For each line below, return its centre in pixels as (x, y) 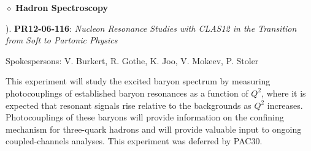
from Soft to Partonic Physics (62, 40)
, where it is (284, 93)
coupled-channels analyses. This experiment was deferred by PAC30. (134, 141)
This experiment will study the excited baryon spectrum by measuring (138, 81)
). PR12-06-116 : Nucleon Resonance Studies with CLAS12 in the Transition (151, 28)
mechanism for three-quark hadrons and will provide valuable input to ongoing (154, 129)
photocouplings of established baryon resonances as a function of (127, 93)
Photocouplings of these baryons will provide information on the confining (145, 117)
